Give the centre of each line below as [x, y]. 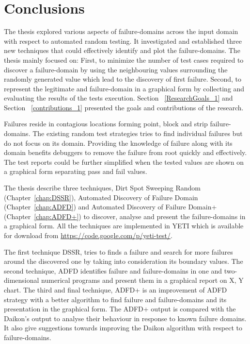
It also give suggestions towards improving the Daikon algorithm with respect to [123, 328]
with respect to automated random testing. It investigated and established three [123, 41]
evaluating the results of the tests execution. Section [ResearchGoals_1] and [118, 98]
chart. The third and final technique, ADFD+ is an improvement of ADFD [116, 289]
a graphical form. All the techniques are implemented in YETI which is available [124, 226]
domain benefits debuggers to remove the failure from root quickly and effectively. [125, 152]
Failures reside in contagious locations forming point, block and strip [106, 124]
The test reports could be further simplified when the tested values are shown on [124, 162]
